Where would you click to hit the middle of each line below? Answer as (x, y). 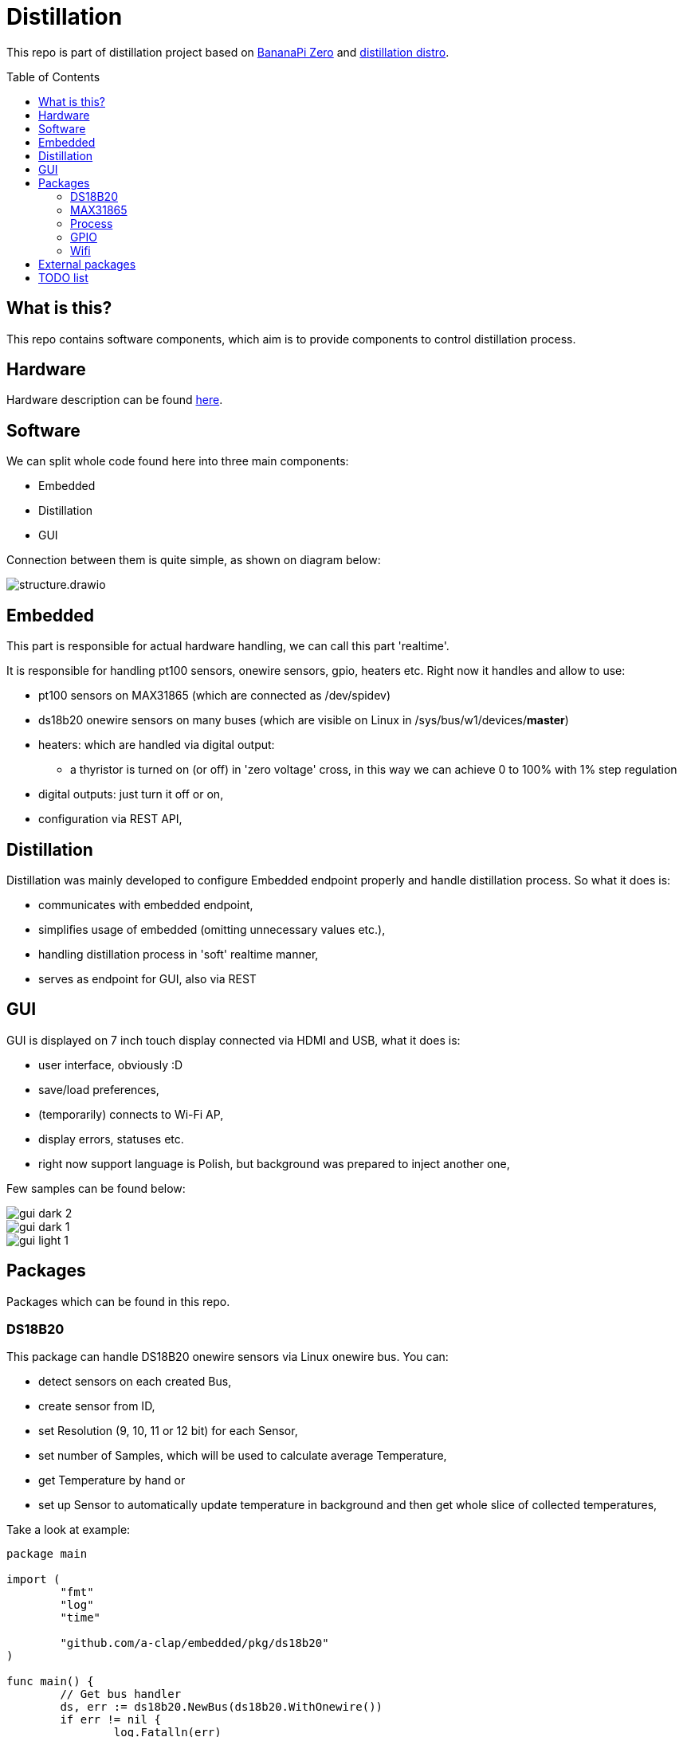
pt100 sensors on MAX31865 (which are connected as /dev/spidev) (215, 696)
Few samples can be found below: (96, 1188)
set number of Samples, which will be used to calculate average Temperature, (243, 1456)
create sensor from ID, (97, 1406)
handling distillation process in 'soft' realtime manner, (179, 954)
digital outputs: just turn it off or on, (131, 794)
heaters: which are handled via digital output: (157, 745)
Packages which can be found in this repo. (118, 1301)
